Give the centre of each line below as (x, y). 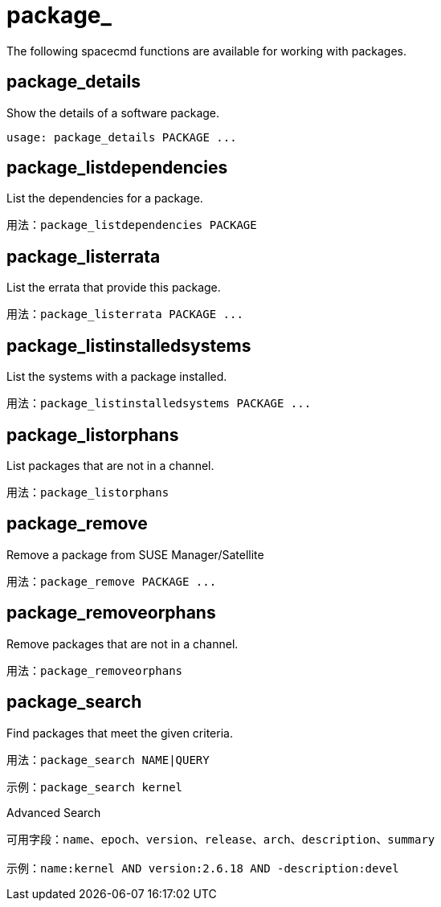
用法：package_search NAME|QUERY (108, 760)
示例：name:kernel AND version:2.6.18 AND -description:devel (203, 868)
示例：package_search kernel (95, 787)
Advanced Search (54, 812)
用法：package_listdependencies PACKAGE (132, 225)
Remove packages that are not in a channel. (122, 643)
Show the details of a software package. (113, 112)
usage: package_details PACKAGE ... (122, 137)
